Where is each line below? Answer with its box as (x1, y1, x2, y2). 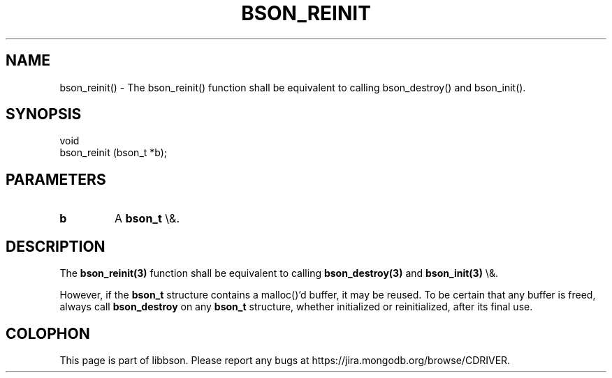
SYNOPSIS (6, 105, 82, 123)
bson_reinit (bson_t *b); (59, 146, 168, 159)
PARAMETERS (6, 170, 106, 188)
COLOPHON (6, 324, 90, 342)
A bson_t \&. (114, 211, 180, 226)
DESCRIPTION (6, 237, 105, 255)
